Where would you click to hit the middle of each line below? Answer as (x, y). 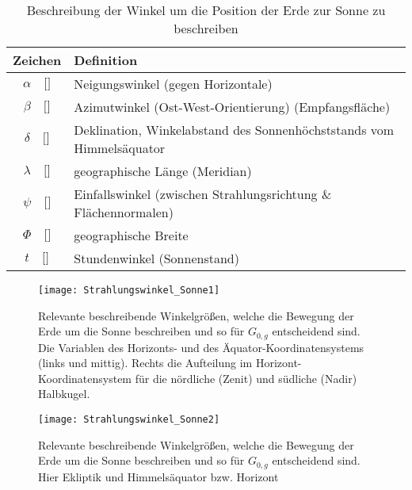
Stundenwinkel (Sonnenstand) (156, 258)
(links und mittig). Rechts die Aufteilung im (145, 363)
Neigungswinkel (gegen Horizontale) (173, 84)
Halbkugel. (64, 394)
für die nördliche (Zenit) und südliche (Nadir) (246, 378)
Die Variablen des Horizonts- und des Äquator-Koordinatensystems (201, 347)
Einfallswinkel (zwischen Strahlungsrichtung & (203, 194)
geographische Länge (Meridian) (163, 171)
